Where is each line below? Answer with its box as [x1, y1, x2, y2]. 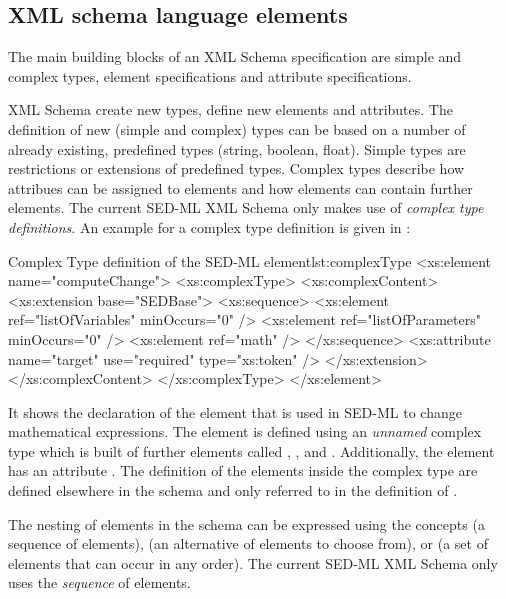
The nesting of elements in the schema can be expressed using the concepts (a [8, 513, 485, 534]
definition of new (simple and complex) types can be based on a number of [8, 118, 466, 139]
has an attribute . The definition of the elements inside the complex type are [8, 460, 478, 481]
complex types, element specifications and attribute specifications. [8, 65, 412, 86]
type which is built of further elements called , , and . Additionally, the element [8, 440, 495, 461]
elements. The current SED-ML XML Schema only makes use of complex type [8, 197, 484, 218]
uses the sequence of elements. [8, 572, 191, 593]
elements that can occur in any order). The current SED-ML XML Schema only [8, 552, 498, 573]
